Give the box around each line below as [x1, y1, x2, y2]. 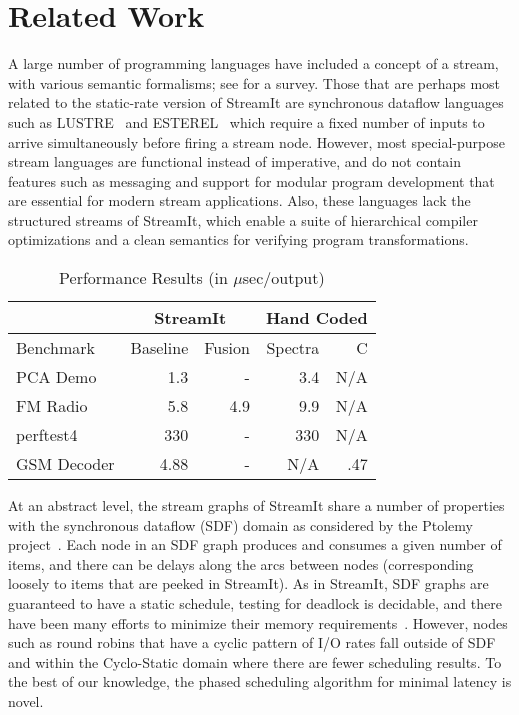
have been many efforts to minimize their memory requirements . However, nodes [8, 612, 508, 633]
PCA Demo [16, 365, 97, 389]
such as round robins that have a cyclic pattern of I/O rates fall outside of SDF [8, 632, 496, 653]
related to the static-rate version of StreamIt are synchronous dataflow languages [8, 92, 504, 113]
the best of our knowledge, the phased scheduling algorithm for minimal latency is [8, 671, 512, 692]
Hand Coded [265, 306, 368, 330]
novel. [8, 691, 44, 711]
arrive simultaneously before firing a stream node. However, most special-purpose [8, 131, 505, 152]
